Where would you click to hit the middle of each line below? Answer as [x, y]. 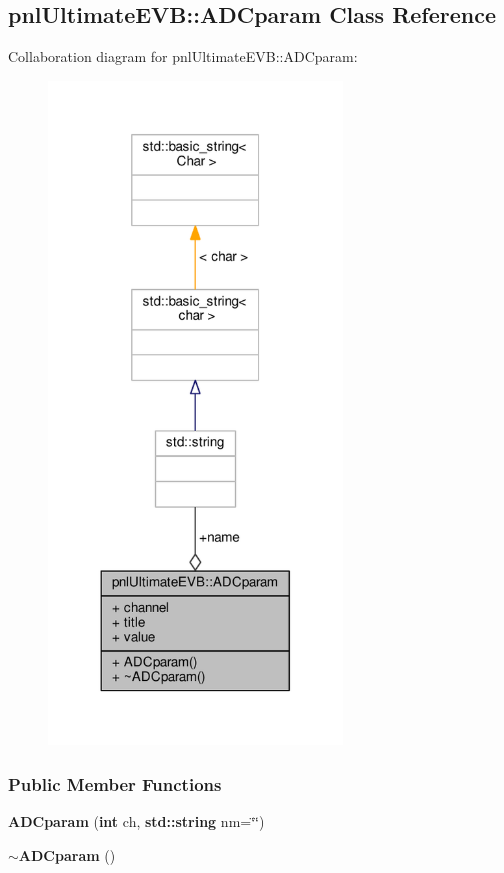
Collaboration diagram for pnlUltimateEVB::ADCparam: [183, 56]
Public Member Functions [115, 783]
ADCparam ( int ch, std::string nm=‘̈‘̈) [136, 821]
